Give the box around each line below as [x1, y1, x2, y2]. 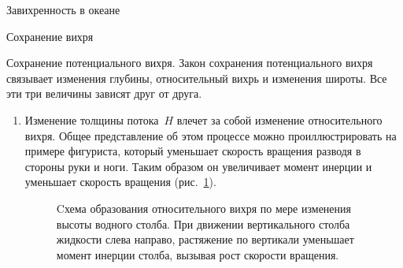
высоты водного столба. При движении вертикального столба [56, 215, 350, 232]
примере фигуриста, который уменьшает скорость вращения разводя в [24, 143, 361, 159]
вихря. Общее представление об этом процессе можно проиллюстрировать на [24, 127, 397, 143]
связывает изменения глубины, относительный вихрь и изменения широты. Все [6, 69, 387, 86]
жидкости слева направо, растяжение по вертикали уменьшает [56, 231, 354, 248]
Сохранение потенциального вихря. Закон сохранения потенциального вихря [6, 54, 373, 71]
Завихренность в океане [6, 2, 120, 17]
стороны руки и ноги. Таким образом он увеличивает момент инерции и [24, 158, 372, 174]
